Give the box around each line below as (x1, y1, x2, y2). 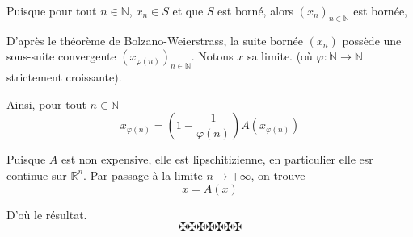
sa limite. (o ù (247, 48, 313, 64)
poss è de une (342, 31, 402, 48)
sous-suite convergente (6, 48, 116, 64)
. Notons (191, 48, 234, 64)
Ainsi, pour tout (6, 95, 86, 112)
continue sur (6, 166, 67, 183)
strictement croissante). (6, 69, 122, 85)
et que (172, 2, 204, 19)
